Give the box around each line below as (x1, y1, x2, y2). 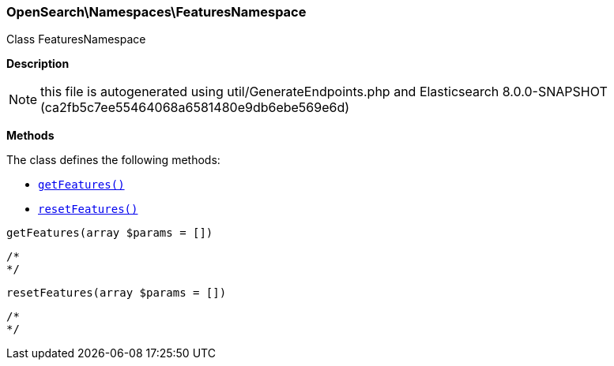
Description (6, 57, 70, 71)
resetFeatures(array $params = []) (6, 286, 227, 300)
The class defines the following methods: (6, 153, 220, 167)
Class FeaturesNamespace (6, 32, 146, 47)
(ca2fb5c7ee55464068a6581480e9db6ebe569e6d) (40, 99, 350, 116)
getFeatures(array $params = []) (6, 226, 213, 240)
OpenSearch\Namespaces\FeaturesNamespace (6, 4, 307, 20)
